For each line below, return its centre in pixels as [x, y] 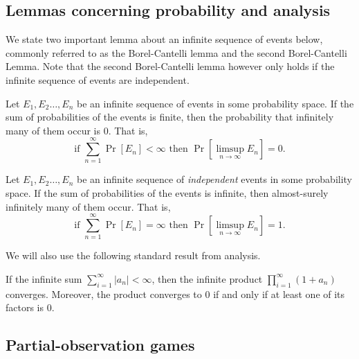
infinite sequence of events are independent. [98, 79]
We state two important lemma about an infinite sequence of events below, [164, 39]
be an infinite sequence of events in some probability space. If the [215, 103]
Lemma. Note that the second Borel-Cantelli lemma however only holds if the [170, 66]
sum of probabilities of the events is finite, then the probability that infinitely [170, 117]
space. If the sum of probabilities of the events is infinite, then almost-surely [167, 193]
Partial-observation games [100, 345]
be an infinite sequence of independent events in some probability [215, 179]
